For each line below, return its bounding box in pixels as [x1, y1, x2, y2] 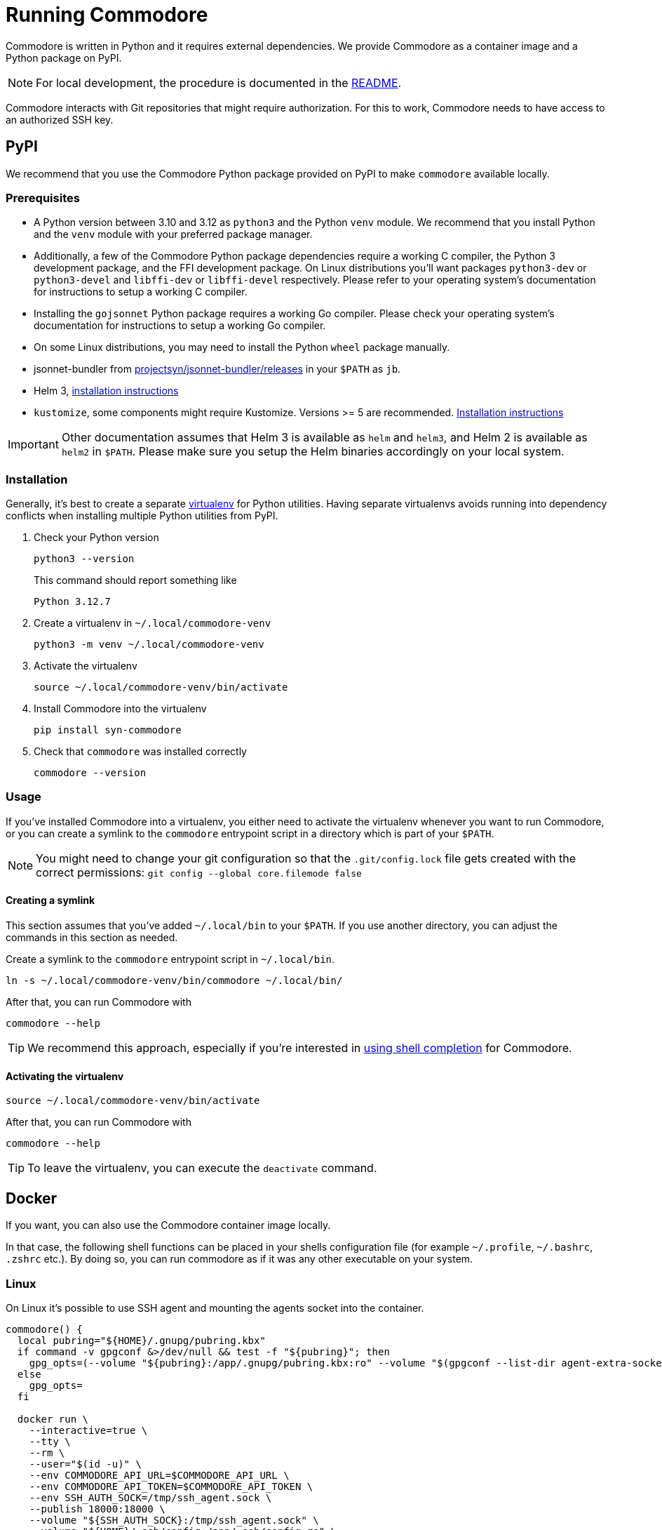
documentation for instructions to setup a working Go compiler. [34, 319, 326, 332]
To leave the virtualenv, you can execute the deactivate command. [27, 1161, 377, 1176]
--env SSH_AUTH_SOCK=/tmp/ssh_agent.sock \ [29, 1491, 272, 1503]
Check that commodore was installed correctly [34, 745, 247, 758]
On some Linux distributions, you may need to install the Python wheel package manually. [34, 341, 450, 354]
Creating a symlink [6, 894, 95, 907]
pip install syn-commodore [34, 724, 182, 736]
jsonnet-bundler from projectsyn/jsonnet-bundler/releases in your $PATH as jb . [34, 363, 401, 375]
